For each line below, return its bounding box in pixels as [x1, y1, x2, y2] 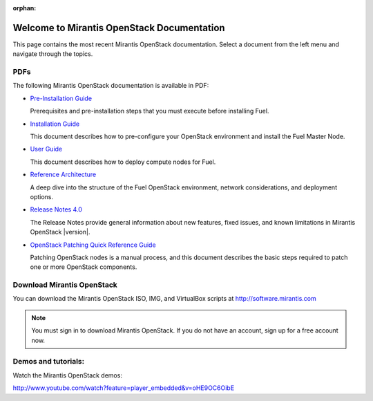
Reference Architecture [30, 170, 97, 179]
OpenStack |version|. [30, 228, 90, 236]
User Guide [30, 145, 63, 153]
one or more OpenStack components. [30, 263, 137, 271]
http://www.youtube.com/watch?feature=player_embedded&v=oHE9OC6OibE [12, 384, 235, 392]
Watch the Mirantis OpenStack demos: [12, 371, 122, 380]
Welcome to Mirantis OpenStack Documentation [12, 21, 225, 34]
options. [30, 192, 54, 200]
